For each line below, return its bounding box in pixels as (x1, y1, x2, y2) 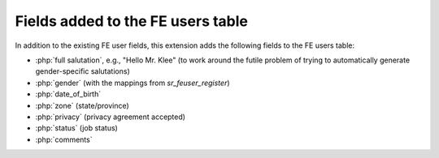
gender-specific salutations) (35, 66, 130, 76)
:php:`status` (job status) (35, 123, 118, 133)
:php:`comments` (35, 135, 93, 144)
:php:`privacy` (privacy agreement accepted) (35, 112, 186, 122)
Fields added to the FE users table (15, 12, 248, 30)
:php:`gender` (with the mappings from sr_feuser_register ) (35, 78, 231, 88)
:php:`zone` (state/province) (35, 100, 129, 110)
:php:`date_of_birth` (35, 89, 102, 99)
